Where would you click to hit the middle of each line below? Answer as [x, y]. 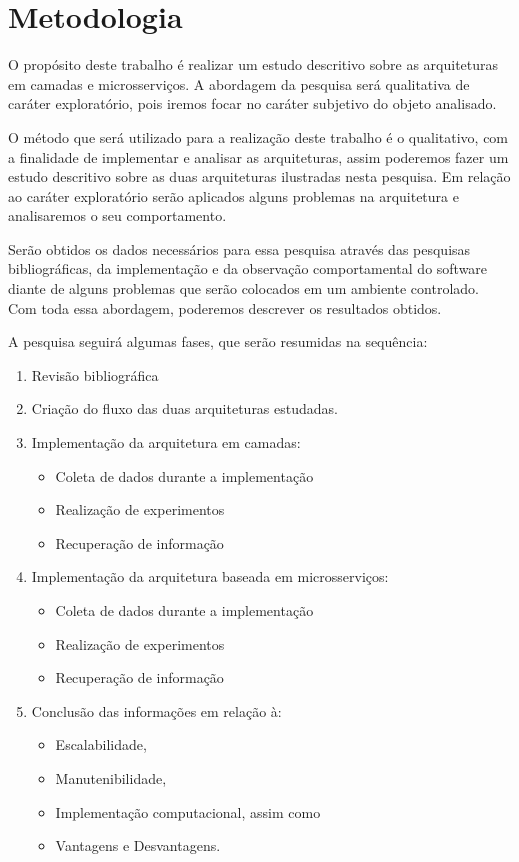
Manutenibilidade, [111, 777]
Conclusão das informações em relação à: [156, 710]
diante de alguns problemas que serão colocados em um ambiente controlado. [243, 288]
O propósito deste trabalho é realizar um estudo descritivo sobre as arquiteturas [253, 64]
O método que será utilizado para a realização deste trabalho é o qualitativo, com [258, 136]
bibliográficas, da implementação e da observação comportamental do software [248, 268]
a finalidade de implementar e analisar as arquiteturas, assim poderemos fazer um [258, 156]
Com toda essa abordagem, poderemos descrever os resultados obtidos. [225, 307]
